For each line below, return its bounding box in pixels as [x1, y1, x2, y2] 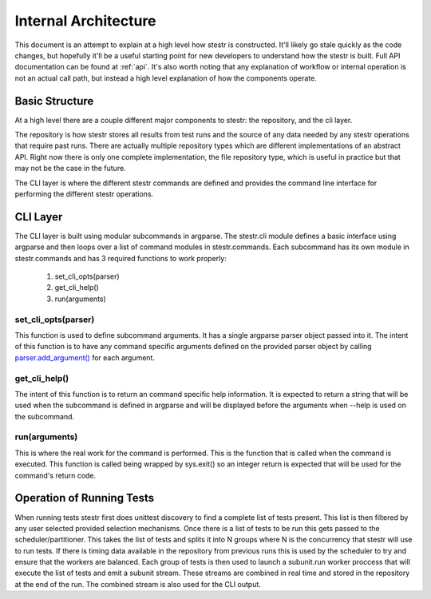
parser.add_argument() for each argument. [14, 352, 156, 363]
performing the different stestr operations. [14, 188, 154, 199]
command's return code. [14, 470, 97, 480]
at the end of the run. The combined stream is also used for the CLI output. [14, 579, 261, 589]
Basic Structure [14, 94, 94, 108]
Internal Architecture [14, 12, 156, 30]
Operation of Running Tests [14, 491, 155, 505]
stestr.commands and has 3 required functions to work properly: [14, 253, 227, 263]
